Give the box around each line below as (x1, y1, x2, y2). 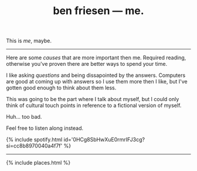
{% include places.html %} (6, 159, 71, 166)
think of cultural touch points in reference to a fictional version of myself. (6, 102, 182, 109)
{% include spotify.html (6, 136, 63, 143)
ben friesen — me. (53, 4, 144, 18)
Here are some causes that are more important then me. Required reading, (6, 54, 186, 61)
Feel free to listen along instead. (6, 125, 84, 132)
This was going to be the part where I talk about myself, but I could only (6, 96, 179, 103)
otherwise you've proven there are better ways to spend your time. (6, 61, 168, 68)
